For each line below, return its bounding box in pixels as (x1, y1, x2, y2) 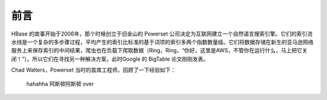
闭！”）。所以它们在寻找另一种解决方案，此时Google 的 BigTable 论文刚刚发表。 (11, 55, 209, 63)
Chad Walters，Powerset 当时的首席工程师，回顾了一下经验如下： (11, 66, 176, 73)
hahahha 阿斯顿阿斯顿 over (26, 80, 94, 87)
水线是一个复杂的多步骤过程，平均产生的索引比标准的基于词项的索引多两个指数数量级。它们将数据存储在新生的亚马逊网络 (11, 38, 314, 45)
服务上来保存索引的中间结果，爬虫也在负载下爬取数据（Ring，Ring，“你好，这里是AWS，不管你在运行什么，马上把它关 (11, 47, 308, 54)
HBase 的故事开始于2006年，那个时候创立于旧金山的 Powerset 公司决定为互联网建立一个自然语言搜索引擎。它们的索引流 (11, 30, 313, 37)
